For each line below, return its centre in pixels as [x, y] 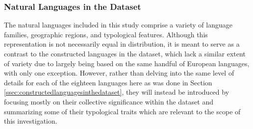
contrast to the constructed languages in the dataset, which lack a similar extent [125, 53]
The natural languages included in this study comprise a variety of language [118, 25]
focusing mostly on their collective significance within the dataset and [109, 101]
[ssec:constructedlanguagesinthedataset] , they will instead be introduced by [117, 92]
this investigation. [31, 121]
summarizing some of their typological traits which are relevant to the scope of [122, 111]
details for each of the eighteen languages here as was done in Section [108, 82]
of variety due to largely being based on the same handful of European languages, [127, 63]
